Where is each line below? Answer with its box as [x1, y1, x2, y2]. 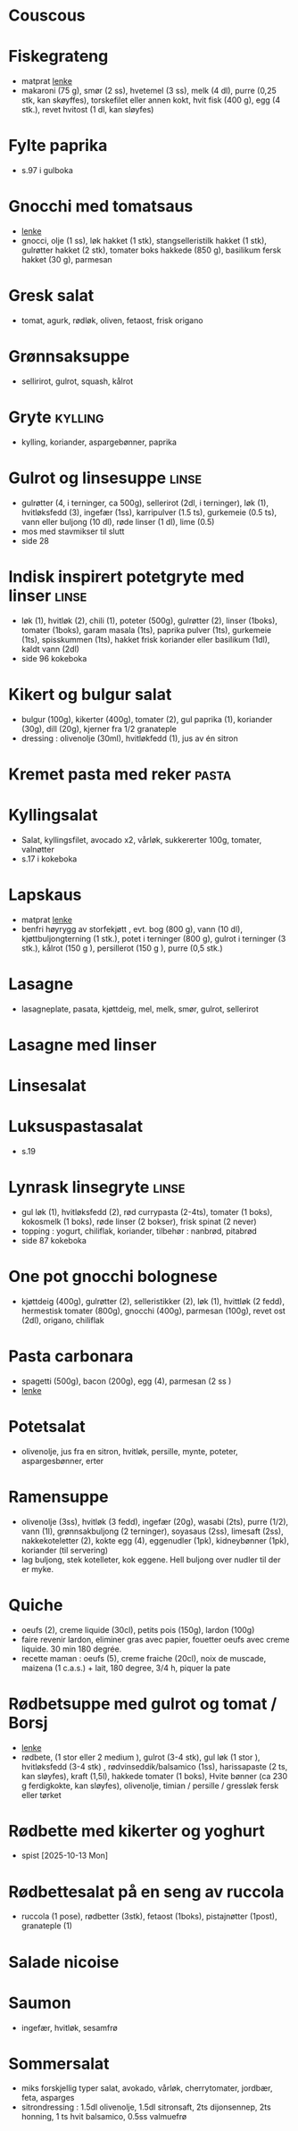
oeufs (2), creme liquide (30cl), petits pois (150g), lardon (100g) [21, 1624, 255, 1635]
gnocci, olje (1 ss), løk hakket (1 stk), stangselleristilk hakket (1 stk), [21, 236, 267, 246]
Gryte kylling [8, 407, 104, 428]
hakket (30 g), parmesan [21, 254, 112, 264]
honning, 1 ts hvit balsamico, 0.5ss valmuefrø [21, 2111, 187, 2122]
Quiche [8, 1594, 63, 1615]
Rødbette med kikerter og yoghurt [8, 1820, 265, 1841]
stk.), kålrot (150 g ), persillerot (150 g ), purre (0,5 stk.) [21, 943, 224, 953]
